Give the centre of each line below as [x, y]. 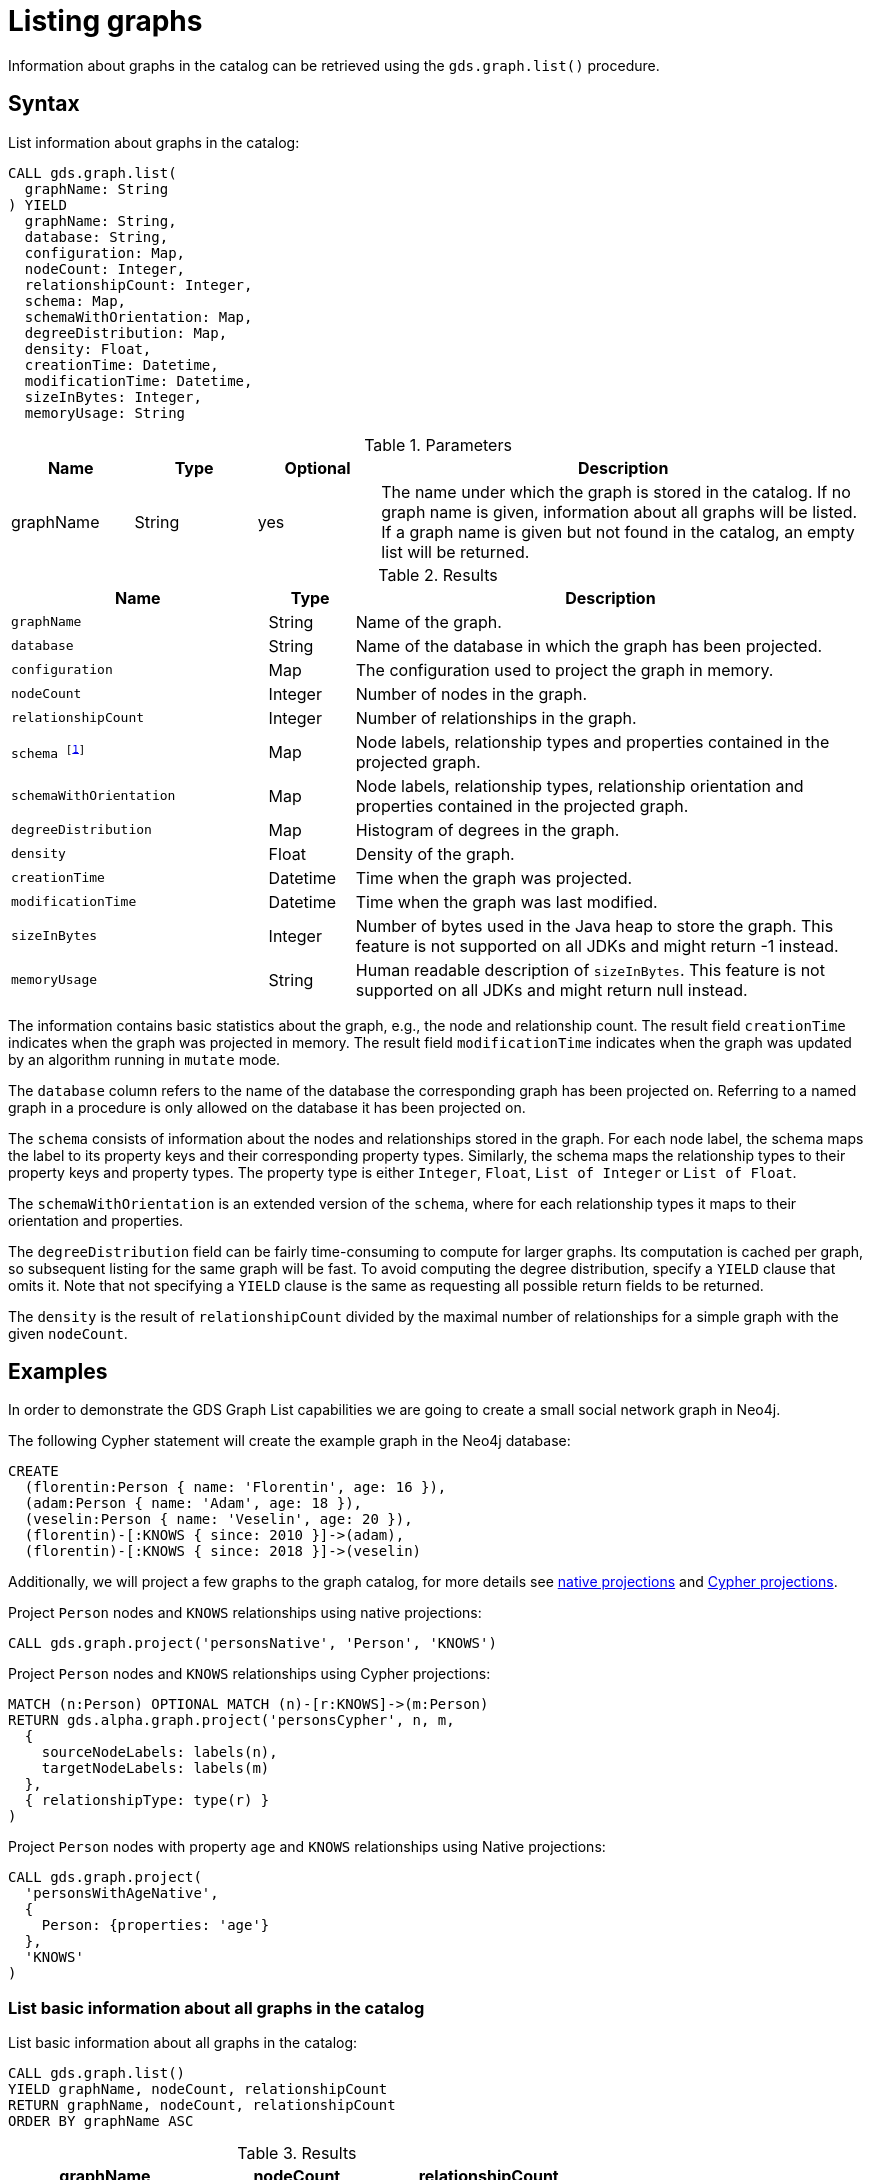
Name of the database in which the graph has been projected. [589, 645]
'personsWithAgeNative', [121, 1893]
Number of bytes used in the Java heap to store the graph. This [594, 925]
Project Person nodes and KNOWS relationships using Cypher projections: [249, 1674]
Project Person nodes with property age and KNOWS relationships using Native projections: [307, 1847]
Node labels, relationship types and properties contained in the [592, 741]
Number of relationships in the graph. [496, 717]
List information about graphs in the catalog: [154, 142]
